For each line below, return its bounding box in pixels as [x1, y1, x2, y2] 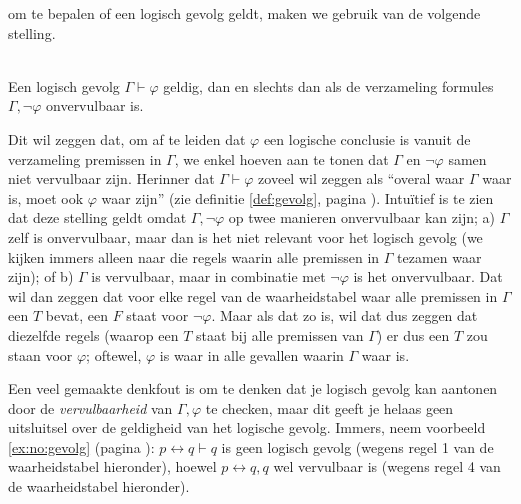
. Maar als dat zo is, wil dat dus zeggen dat [211, 305, 478, 326]
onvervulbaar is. [46, 95, 144, 116]
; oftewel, [86, 344, 142, 365]
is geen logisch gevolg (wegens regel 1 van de [221, 436, 494, 457]
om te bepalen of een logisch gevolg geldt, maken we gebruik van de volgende [8, 3, 481, 23]
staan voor [8, 344, 73, 365]
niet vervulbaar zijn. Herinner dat [8, 168, 215, 189]
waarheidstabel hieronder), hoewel [8, 456, 217, 477]
